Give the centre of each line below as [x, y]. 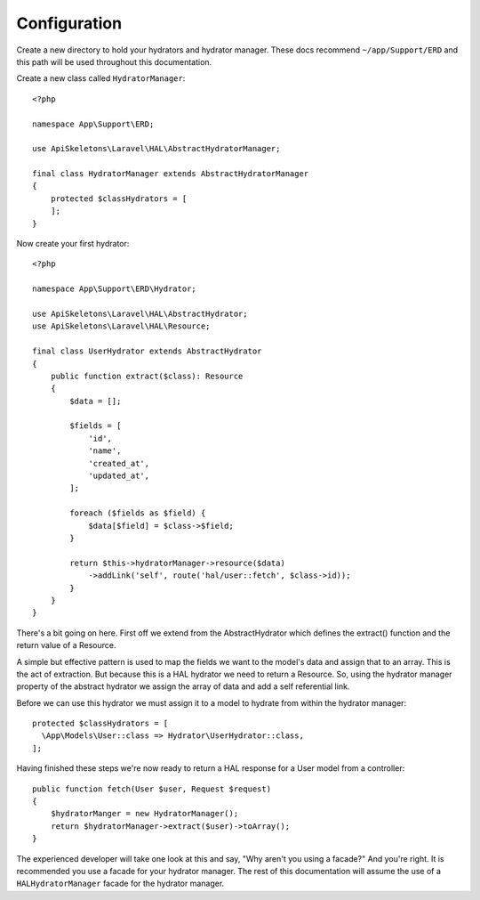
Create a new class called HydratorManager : [101, 78]
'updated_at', [119, 476]
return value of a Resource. [66, 645]
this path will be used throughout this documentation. [114, 61]
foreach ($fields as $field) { [138, 513]
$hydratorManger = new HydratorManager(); [144, 814]
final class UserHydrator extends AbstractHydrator [147, 351]
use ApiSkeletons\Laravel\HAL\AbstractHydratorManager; [156, 149]
